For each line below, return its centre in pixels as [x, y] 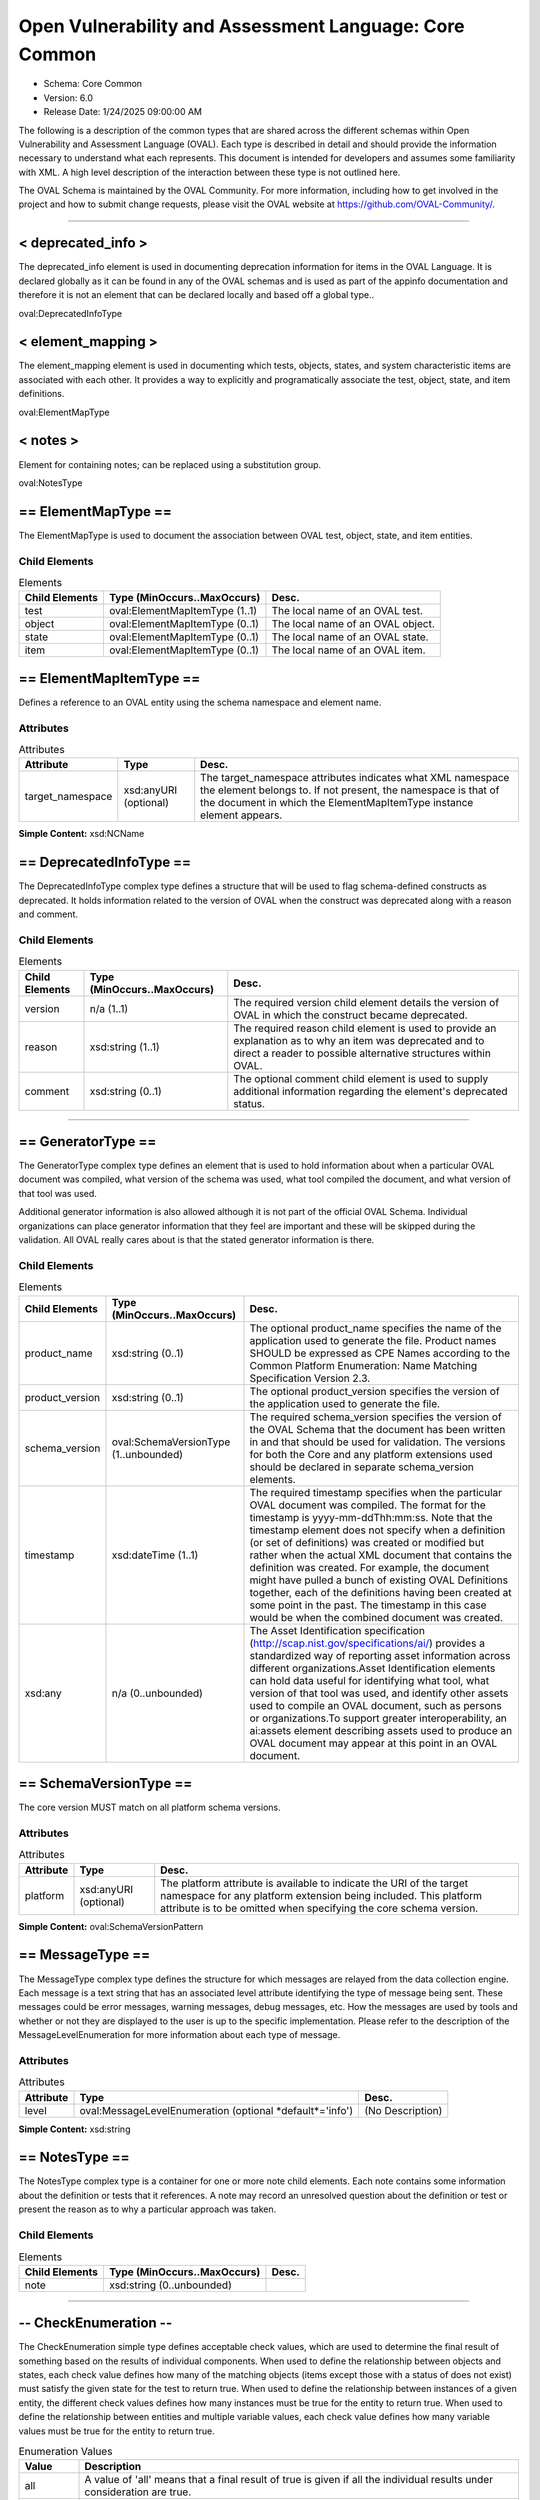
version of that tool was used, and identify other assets [379, 1693]
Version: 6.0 [68, 97]
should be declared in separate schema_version [361, 1467]
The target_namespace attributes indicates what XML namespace [355, 778]
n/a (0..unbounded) [157, 1693]
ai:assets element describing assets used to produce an [381, 1730]
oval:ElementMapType [64, 412]
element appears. [241, 815]
